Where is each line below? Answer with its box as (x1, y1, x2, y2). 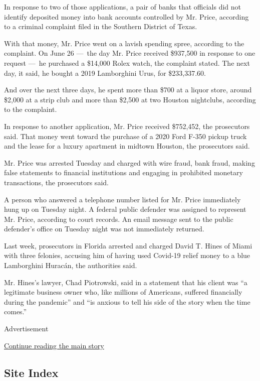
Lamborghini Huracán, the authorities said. (4, 260, 137, 271)
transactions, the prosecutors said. (4, 177, 109, 187)
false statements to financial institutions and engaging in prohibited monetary (4, 167, 243, 178)
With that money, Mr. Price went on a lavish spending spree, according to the (4, 38, 244, 48)
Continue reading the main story (4, 340, 104, 350)
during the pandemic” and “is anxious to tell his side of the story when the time (4, 296, 250, 307)
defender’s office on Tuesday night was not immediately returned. (4, 223, 204, 234)
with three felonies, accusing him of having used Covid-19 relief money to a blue (4, 250, 250, 261)
